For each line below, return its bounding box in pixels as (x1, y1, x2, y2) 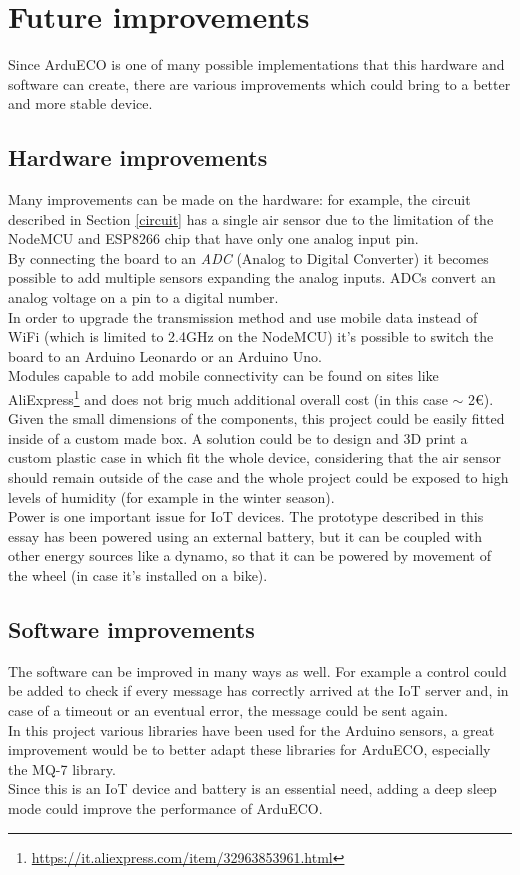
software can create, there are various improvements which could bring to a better (8, 73, 511, 94)
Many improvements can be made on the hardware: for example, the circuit (8, 189, 471, 210)
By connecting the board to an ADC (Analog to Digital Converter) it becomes (8, 247, 489, 268)
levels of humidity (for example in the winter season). (8, 486, 335, 507)
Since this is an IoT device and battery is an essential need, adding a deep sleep (8, 778, 497, 799)
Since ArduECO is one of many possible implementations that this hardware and (8, 54, 505, 75)
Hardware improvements (8, 142, 268, 173)
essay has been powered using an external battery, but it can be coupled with (8, 525, 483, 546)
